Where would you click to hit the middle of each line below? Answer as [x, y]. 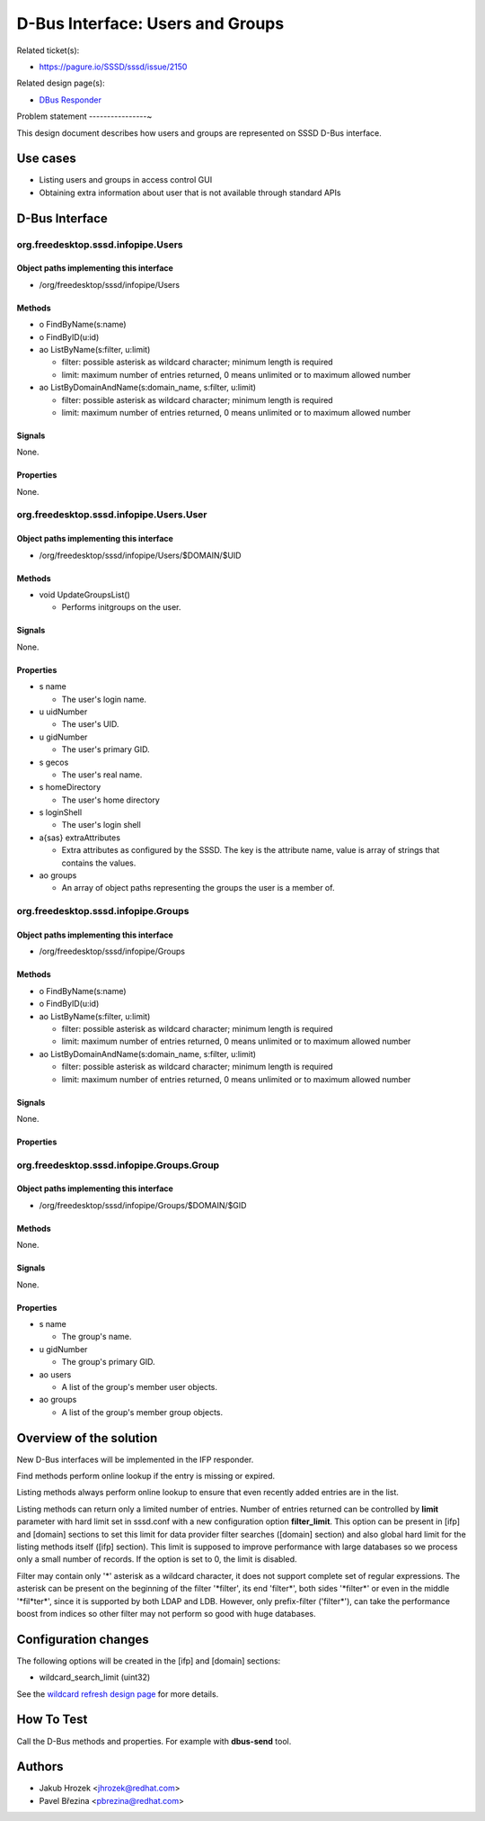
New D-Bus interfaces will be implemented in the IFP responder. [135, 1459]
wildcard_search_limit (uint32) [95, 1677]
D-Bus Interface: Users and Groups [150, 23]
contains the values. [99, 863]
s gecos [54, 762]
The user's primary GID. [106, 749]
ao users [55, 1374]
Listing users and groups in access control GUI [126, 180]
